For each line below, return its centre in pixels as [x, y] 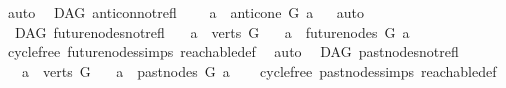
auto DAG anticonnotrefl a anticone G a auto [185, 12]
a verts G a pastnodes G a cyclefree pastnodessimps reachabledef [259, 70]
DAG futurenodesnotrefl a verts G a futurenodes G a [212, 31]
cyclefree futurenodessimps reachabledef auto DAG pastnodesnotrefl [233, 51]
